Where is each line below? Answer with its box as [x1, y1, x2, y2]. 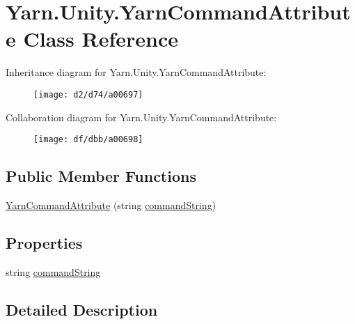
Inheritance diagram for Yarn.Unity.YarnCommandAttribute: [6, 65, 267, 79]
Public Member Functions [6, 165, 196, 187]
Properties [6, 232, 83, 253]
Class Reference [23, 24, 178, 53]
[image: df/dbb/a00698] [33, 134, 143, 145]
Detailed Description [6, 298, 158, 320]
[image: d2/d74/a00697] [33, 89, 143, 100]
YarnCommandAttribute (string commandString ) [6, 198, 216, 213]
